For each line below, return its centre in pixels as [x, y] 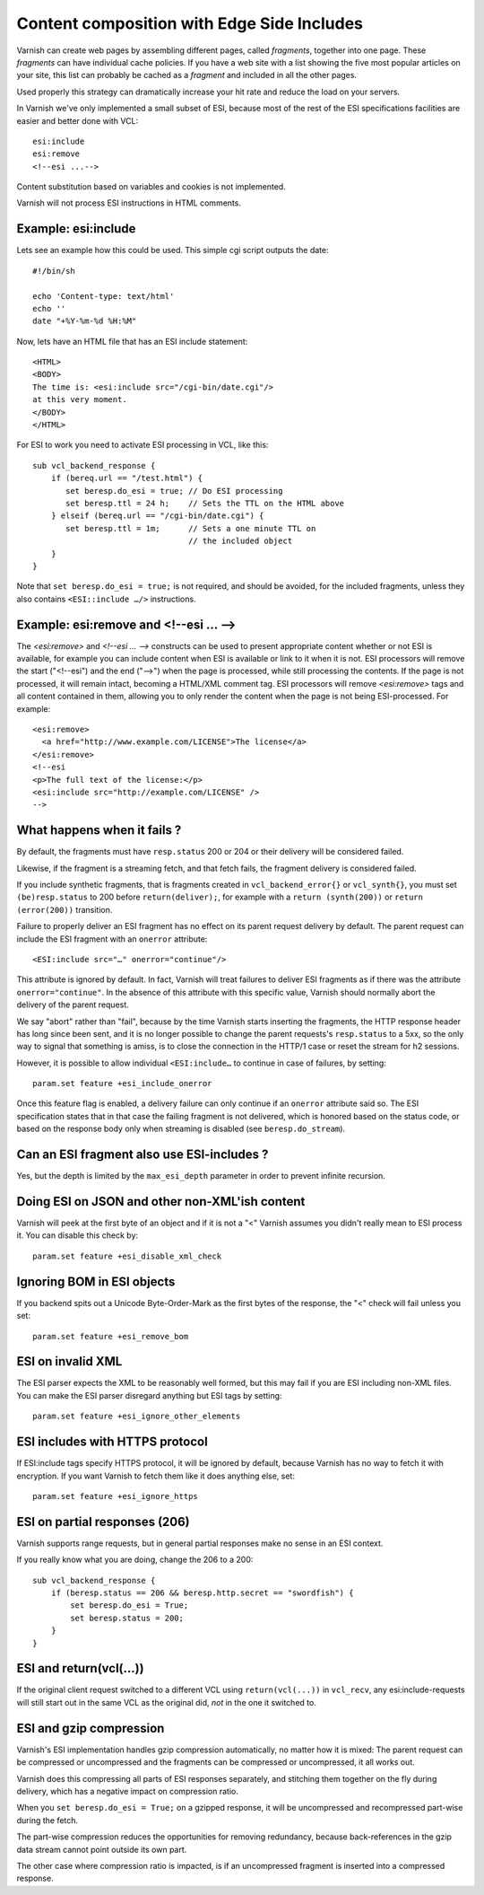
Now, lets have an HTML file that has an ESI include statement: [132, 341]
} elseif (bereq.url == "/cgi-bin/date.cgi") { [157, 516]
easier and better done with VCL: [78, 120]
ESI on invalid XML [69, 1361]
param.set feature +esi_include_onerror [122, 1083]
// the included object [241, 541]
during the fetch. [48, 1820]
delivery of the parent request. [73, 1005]
